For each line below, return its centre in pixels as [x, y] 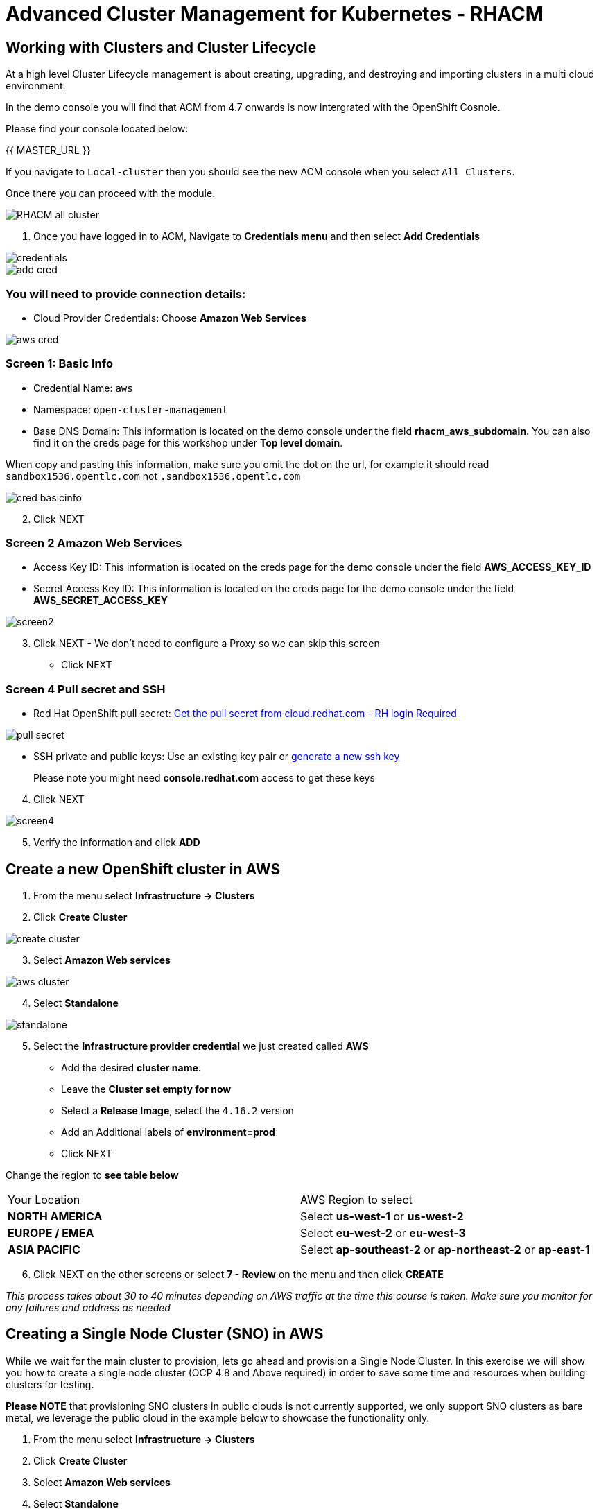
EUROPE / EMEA [51, 1233]
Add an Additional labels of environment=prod [168, 1132]
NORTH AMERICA [55, 1217]
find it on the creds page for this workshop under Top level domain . [188, 442]
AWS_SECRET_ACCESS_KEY [101, 601]
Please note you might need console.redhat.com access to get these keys [204, 778]
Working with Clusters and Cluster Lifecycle [161, 47]
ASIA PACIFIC [44, 1250]
